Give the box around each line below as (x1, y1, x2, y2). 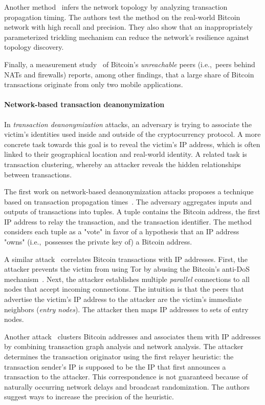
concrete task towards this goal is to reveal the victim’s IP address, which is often (4, 138, 260, 149)
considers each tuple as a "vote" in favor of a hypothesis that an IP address (4, 226, 239, 237)
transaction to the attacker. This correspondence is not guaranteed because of (4, 371, 248, 382)
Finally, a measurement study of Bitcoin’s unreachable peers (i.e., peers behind (4, 58, 255, 69)
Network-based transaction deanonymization (4, 99, 165, 110)
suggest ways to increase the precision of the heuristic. (4, 391, 174, 402)
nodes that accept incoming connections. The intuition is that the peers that (4, 283, 244, 294)
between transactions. (4, 169, 72, 179)
